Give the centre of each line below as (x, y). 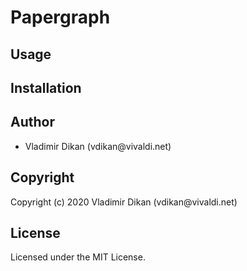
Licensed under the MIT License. (78, 257)
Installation (46, 87)
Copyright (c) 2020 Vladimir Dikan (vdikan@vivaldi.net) (124, 202)
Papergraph (60, 17)
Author (32, 122)
